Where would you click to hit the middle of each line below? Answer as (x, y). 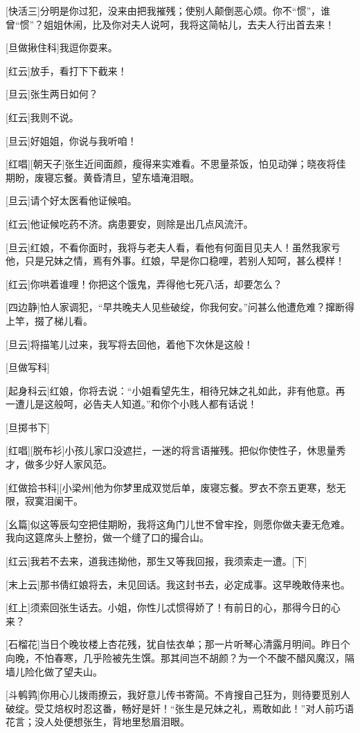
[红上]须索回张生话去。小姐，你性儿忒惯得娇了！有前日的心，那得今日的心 (173, 607)
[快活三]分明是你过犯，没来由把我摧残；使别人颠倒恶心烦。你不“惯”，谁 (168, 10)
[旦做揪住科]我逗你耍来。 (62, 47)
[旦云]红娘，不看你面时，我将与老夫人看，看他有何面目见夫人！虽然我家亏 (173, 247)
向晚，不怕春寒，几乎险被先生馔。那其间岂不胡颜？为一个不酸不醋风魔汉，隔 (180, 658)
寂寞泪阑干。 (54, 501)
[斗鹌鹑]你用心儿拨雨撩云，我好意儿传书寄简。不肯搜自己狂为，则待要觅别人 (178, 695)
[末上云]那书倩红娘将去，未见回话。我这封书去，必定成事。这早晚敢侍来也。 (178, 584)
